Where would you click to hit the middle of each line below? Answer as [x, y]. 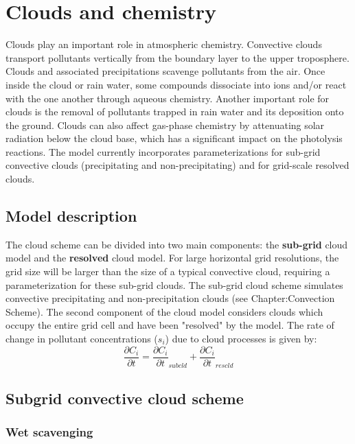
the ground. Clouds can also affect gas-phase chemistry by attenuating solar [165, 125]
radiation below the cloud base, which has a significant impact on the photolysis [174, 138]
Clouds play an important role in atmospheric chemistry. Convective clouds [164, 44]
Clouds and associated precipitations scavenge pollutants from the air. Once [165, 71]
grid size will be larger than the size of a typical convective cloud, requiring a [168, 271]
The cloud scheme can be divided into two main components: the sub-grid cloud [177, 244]
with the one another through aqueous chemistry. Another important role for [168, 98]
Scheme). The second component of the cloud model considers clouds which [164, 311]
